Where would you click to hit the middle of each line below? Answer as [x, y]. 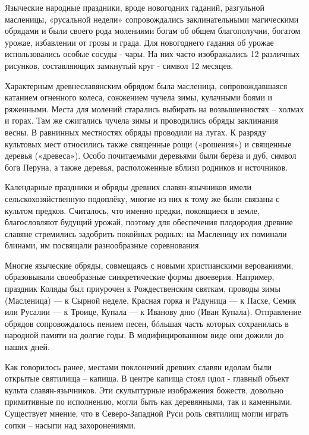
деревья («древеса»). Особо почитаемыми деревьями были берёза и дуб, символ [151, 155]
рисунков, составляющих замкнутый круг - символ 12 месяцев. [119, 65]
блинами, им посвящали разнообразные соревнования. [103, 245]
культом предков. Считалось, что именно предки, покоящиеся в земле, [132, 210]
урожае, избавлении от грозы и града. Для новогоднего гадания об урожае [139, 42]
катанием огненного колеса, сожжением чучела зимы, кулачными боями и [139, 97]
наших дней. [27, 347]
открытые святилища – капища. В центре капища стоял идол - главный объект [147, 378]
